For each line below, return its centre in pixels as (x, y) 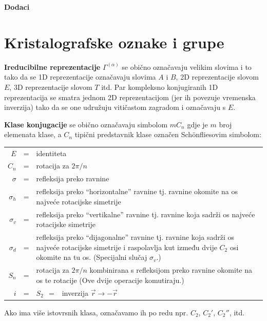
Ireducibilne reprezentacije (52, 67)
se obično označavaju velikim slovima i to (187, 67)
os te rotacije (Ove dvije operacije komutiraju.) (110, 280)
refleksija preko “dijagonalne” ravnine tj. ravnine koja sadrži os (135, 237)
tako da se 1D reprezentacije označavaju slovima (80, 77)
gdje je (197, 124)
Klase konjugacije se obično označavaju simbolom (86, 124)
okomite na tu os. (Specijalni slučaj (92, 257)
